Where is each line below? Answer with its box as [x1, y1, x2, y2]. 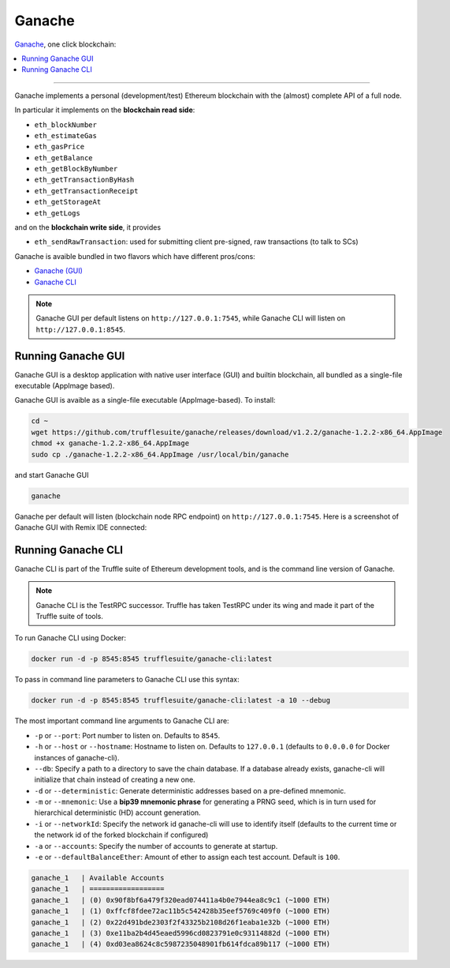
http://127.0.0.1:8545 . [35, 325, 126, 334]
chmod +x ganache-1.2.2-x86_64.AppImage [31, 439, 189, 448]
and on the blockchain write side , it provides [14, 223, 162, 232]
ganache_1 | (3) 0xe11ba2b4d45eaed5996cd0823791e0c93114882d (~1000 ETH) [31, 929, 331, 937]
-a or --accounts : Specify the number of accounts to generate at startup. [34, 841, 278, 850]
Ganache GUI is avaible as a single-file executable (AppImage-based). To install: [14, 396, 276, 405]
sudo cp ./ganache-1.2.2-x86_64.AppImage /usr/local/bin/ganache [31, 450, 289, 459]
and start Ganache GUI [14, 470, 89, 479]
